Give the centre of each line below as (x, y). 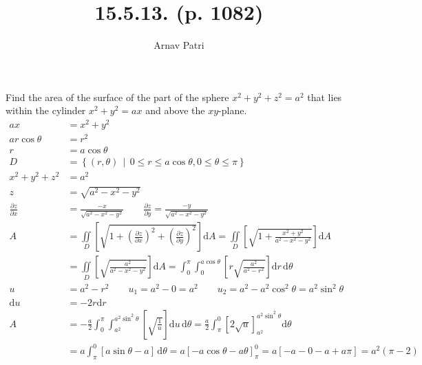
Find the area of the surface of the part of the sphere (117, 97)
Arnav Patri (179, 45)
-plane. (233, 110)
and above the (175, 110)
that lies (325, 97)
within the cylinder (46, 110)
